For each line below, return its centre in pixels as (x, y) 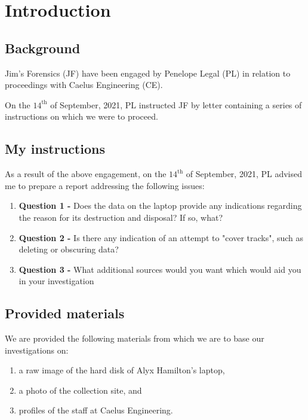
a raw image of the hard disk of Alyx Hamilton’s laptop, (122, 370)
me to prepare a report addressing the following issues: (105, 185)
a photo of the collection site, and (80, 390)
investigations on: (37, 350)
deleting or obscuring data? (69, 249)
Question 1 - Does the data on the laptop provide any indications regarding (160, 206)
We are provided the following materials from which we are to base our (135, 338)
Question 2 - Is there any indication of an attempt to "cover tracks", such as (161, 237)
